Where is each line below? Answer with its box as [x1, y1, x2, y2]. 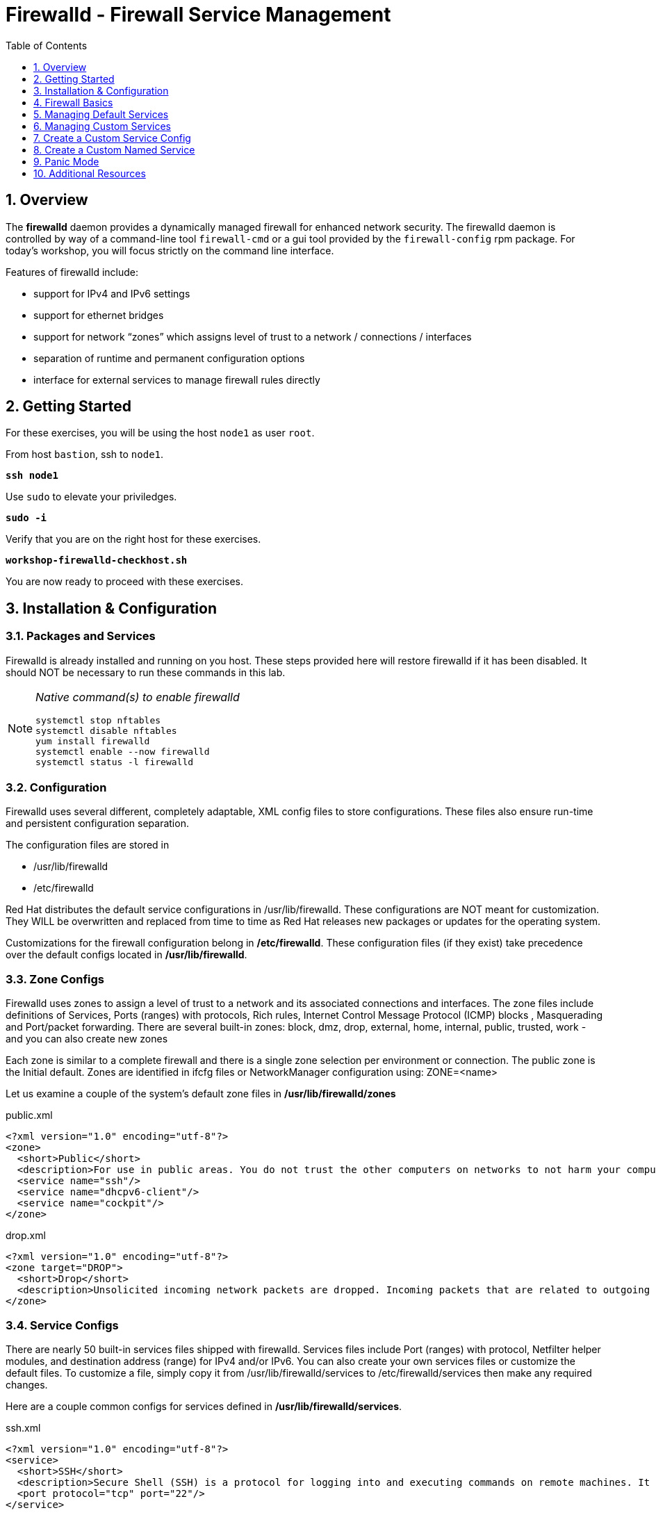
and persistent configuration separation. [6, 817, 189, 830]
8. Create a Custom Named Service [33, 143, 195, 156]
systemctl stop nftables [35, 714, 161, 726]
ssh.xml [6, 1421, 41, 1434]
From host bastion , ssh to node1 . [6, 448, 164, 461]
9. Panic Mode [33, 155, 99, 167]
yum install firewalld [35, 735, 150, 746]
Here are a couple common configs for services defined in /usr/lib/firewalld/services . [6, 1400, 402, 1412]
